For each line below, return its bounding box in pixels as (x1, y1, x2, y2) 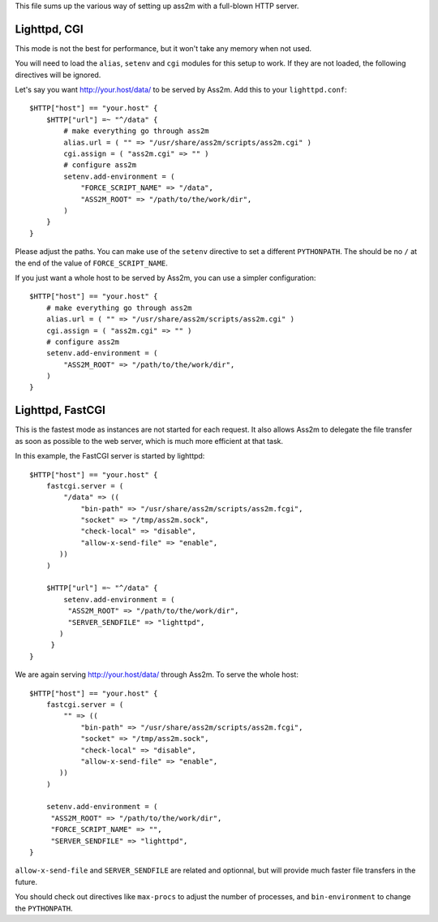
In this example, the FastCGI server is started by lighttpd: (15, 451, 205, 461)
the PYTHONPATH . (15, 903, 73, 913)
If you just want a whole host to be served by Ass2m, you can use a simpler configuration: (15, 273, 316, 282)
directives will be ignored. (15, 70, 101, 80)
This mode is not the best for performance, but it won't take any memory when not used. (15, 43, 312, 53)
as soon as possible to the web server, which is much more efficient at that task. (15, 436, 284, 446)
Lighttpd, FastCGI (15, 403, 105, 417)
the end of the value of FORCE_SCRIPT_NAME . (15, 258, 168, 268)
